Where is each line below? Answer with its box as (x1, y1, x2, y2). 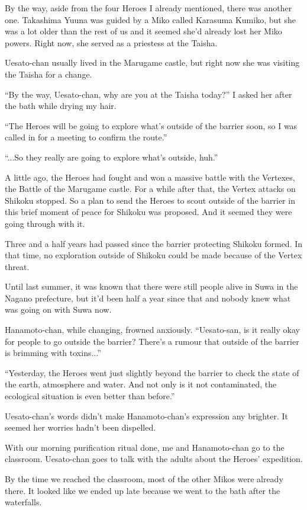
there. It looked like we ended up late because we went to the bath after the (5, 484, 280, 496)
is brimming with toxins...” (5, 347, 101, 359)
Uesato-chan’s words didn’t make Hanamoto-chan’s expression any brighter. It (5, 409, 288, 422)
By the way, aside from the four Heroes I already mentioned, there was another (5, 2, 292, 14)
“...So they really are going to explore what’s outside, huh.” (5, 150, 218, 163)
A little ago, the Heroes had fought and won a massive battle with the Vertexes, (5, 171, 295, 183)
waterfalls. (5, 496, 42, 508)
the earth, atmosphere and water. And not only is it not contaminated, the (5, 378, 277, 390)
